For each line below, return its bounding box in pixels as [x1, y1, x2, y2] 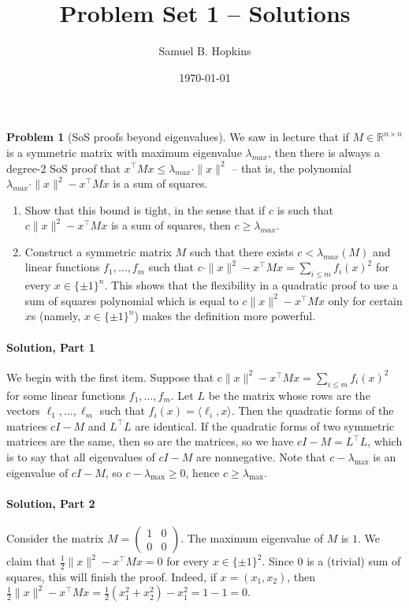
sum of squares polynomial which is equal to [24, 292, 239, 308]
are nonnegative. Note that [196, 449, 326, 465]
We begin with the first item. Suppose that [6, 368, 214, 385]
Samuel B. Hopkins [158, 43, 251, 59]
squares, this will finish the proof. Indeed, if [6, 568, 217, 584]
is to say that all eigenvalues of [6, 449, 155, 465]
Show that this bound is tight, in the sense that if [24, 201, 266, 218]
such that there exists [189, 243, 294, 259]
